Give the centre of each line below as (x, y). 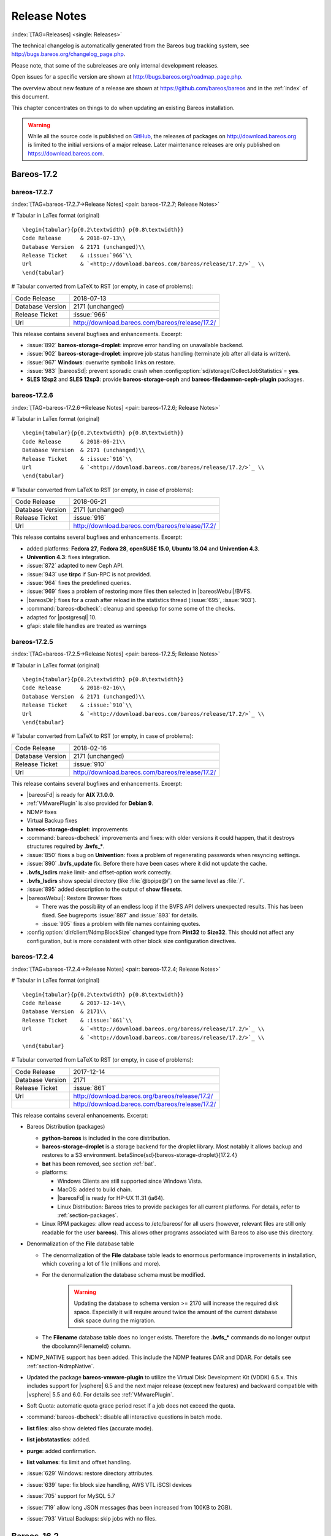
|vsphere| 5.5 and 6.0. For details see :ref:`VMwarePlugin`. (100, 1394)
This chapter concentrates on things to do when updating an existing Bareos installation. (123, 108)
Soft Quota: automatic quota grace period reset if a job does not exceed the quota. (131, 1406)
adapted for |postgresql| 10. (62, 617)
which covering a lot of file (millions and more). (101, 1264)
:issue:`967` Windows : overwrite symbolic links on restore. (101, 362)
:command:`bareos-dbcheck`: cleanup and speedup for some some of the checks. (131, 609)
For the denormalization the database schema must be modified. (124, 1275)
